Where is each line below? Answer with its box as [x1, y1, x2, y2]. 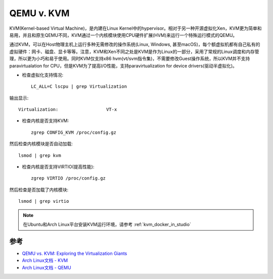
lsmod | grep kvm [18, 152, 61, 158]
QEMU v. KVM [9, 8, 70, 19]
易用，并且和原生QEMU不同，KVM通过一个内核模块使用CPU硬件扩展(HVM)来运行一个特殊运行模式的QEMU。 [9, 32, 238, 38]
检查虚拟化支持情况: [22, 72, 64, 78]
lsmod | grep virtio [18, 198, 69, 204]
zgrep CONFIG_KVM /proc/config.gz [31, 129, 116, 135]
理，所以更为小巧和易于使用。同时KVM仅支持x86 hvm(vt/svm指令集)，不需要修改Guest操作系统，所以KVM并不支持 [9, 55, 250, 62]
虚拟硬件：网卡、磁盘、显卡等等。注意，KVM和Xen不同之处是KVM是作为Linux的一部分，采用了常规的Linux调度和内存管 [9, 48, 260, 54]
